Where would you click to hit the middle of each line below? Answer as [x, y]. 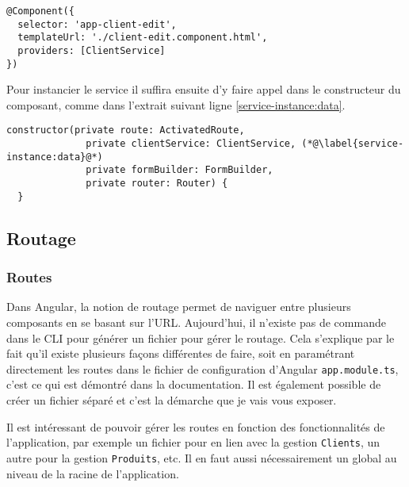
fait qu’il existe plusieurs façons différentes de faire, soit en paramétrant [181, 353]
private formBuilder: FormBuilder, [180, 170]
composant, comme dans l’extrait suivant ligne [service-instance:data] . [176, 104]
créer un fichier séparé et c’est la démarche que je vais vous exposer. [172, 400]
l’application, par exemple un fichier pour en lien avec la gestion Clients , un [193, 442]
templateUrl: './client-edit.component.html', [143, 38]
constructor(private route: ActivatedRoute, [126, 130]
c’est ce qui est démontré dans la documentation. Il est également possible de [194, 384]
